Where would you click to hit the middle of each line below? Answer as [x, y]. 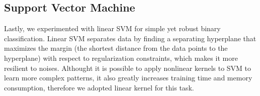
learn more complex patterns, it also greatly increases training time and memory [128, 78]
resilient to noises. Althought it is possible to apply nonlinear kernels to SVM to [128, 68]
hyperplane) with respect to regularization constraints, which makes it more [121, 58]
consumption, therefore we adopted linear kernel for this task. [99, 87]
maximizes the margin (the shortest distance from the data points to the [116, 48]
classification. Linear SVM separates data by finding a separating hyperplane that [130, 38]
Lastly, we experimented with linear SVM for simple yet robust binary [112, 28]
